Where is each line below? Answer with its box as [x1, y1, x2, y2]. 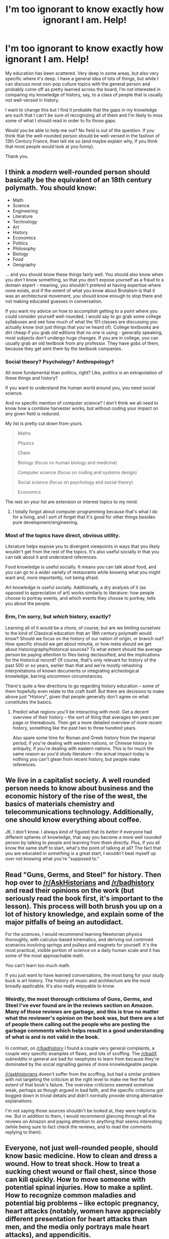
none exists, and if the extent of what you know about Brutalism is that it [5, 287, 155, 294]
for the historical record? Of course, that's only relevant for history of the [5, 657, 156, 663]
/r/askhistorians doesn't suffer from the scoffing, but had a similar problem [5, 1071, 160, 1077]
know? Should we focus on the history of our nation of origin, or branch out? [5, 635, 164, 641]
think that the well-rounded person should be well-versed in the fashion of [5, 132, 160, 138]
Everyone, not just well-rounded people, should [5, 1143, 158, 1152]
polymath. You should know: [5, 183, 97, 193]
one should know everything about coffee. [5, 816, 142, 824]
